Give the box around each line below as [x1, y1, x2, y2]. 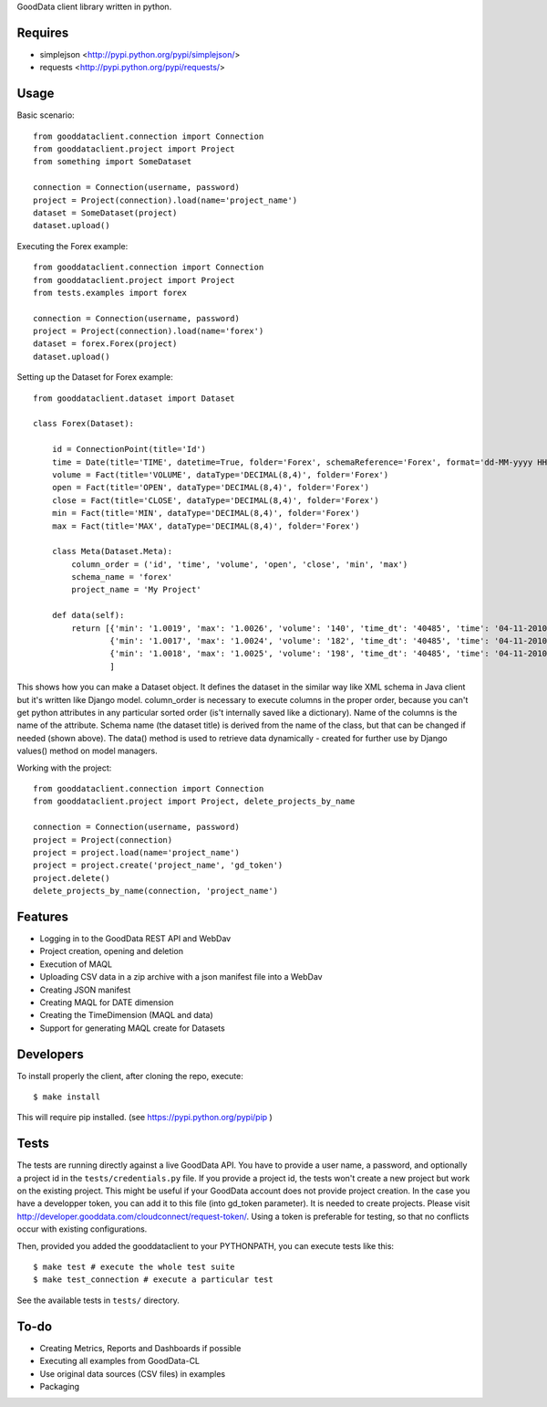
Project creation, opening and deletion [39, 946, 184, 957]
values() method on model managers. [16, 745, 159, 757]
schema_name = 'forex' [71, 572, 173, 583]
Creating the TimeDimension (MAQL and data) [39, 1010, 213, 1021]
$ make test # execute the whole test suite [33, 1262, 236, 1273]
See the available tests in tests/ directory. [16, 1295, 180, 1306]
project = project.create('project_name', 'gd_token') [33, 860, 284, 871]
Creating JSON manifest [39, 984, 131, 995]
